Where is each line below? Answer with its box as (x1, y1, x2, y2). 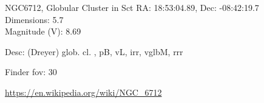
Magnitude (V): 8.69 (5, 25, 81, 38)
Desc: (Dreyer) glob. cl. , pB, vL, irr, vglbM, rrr (5, 45, 183, 58)
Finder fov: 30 (5, 65, 57, 78)
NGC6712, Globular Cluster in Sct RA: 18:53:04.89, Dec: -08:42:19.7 (5, 1, 259, 13)
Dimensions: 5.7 (5, 13, 64, 25)
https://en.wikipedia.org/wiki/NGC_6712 (5, 85, 162, 98)
